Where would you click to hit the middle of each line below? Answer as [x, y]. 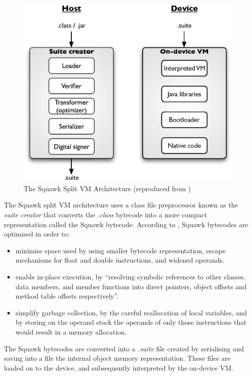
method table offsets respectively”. [67, 296]
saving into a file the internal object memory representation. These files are [117, 358]
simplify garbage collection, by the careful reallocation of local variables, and [131, 312]
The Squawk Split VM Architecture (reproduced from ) [107, 188]
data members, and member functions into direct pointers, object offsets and [131, 286]
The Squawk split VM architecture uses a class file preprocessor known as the [121, 205]
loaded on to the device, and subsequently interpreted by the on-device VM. [119, 367]
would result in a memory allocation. [71, 331]
